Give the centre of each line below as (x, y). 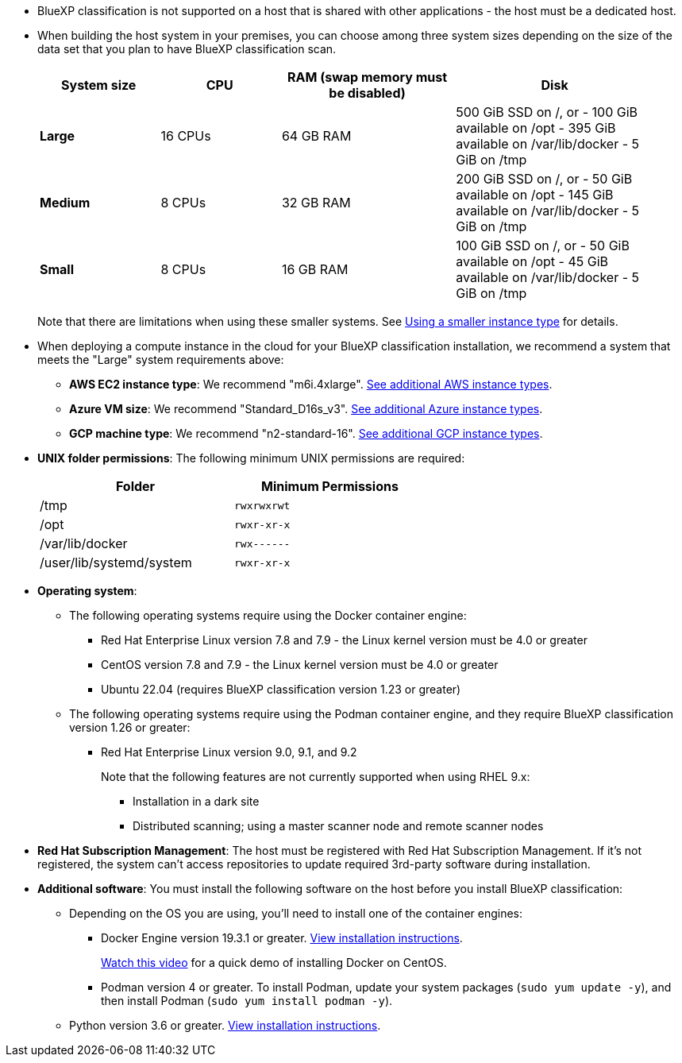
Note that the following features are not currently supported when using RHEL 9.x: (316, 777)
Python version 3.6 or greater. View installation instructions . (225, 1025)
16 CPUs (186, 136)
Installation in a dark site (196, 801)
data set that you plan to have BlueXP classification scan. (187, 49)
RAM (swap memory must (368, 77)
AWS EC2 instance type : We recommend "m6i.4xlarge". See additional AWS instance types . (311, 384)
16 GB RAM (315, 269)
